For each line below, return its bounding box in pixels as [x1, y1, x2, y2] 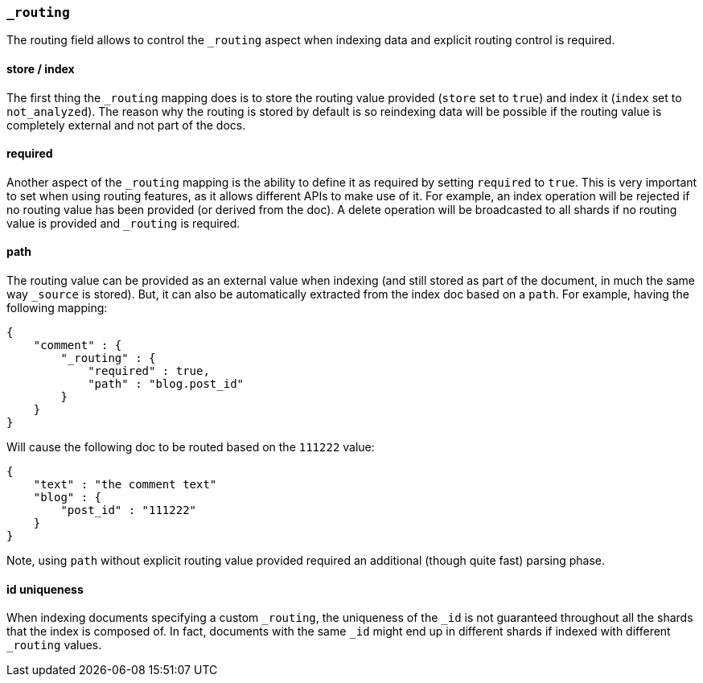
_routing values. [6, 638, 102, 652]
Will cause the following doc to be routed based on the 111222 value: [6, 440, 375, 455]
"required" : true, [88, 364, 210, 378]
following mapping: [6, 301, 108, 315]
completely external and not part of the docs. [6, 117, 246, 132]
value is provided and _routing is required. [6, 216, 240, 230]
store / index [6, 61, 75, 76]
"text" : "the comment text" [33, 478, 217, 492]
